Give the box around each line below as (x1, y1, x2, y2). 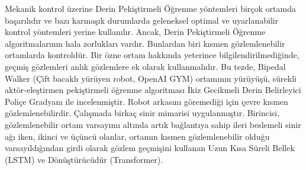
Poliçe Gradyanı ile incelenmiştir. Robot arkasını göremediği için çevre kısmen (5, 95, 288, 107)
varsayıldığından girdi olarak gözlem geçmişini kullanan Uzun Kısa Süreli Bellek (5, 142, 295, 154)
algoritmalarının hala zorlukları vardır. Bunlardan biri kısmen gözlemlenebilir (5, 37, 285, 49)
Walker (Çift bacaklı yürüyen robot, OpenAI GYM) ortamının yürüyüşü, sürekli (5, 72, 297, 84)
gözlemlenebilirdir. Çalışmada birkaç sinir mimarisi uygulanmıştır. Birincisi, (5, 107, 280, 119)
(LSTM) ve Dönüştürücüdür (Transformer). (5, 153, 163, 165)
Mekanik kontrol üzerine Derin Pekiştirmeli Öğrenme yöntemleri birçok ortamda (5, 2, 296, 14)
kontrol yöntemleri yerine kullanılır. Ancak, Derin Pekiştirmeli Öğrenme (5, 25, 266, 38)
